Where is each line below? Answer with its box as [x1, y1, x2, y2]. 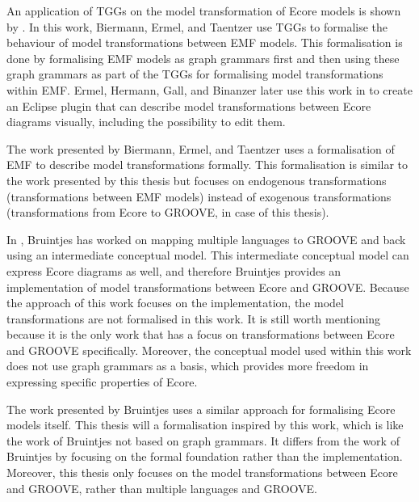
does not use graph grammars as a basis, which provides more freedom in [6, 357, 369, 374]
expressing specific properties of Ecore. [6, 373, 198, 390]
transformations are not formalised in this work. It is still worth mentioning [6, 310, 381, 327]
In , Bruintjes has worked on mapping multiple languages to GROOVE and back [6, 230, 406, 247]
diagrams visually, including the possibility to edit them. [6, 113, 286, 130]
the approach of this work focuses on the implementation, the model [6, 294, 344, 311]
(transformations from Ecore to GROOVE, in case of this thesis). [6, 204, 329, 221]
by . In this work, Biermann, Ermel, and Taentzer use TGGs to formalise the [6, 18, 388, 35]
